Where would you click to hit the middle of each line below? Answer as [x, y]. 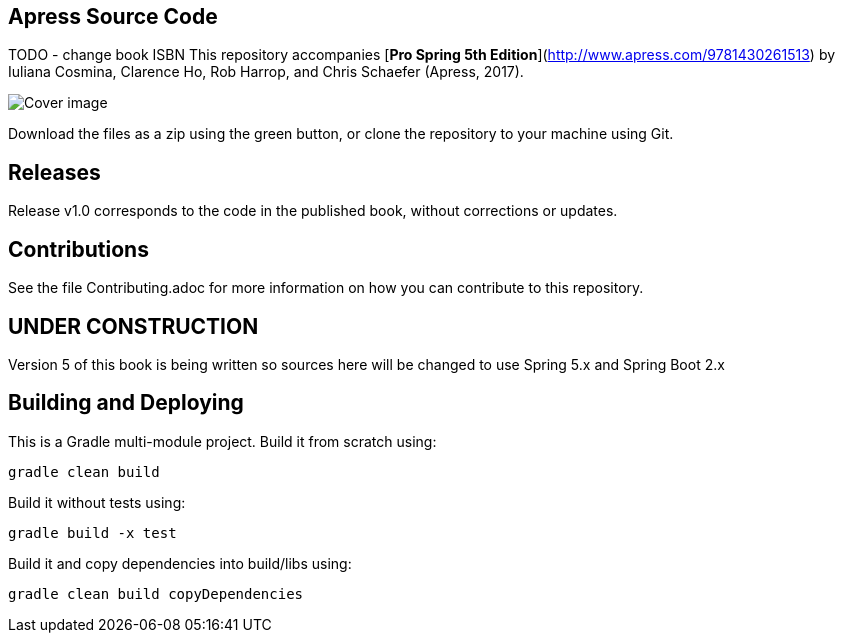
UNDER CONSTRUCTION [133, 326]
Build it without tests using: [97, 502]
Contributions [78, 249]
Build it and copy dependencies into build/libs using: [180, 563]
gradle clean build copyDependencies [156, 593]
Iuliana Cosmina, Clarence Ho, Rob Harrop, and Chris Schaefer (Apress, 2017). [266, 72]
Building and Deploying [126, 403]
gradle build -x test [92, 532]
